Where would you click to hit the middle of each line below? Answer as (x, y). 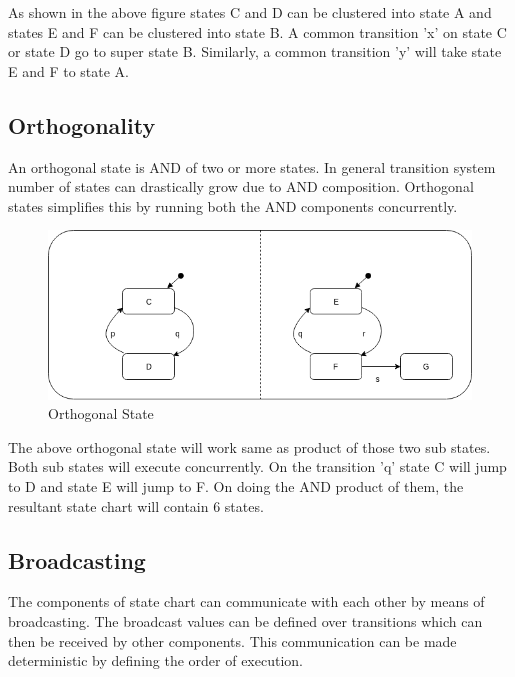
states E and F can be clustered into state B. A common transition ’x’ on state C (257, 31)
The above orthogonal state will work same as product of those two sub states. (249, 446)
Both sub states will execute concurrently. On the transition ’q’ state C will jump (257, 466)
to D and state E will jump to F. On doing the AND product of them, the (236, 486)
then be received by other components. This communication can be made (232, 640)
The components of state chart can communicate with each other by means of (246, 601)
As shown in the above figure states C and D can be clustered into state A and (250, 12)
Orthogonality (82, 124)
